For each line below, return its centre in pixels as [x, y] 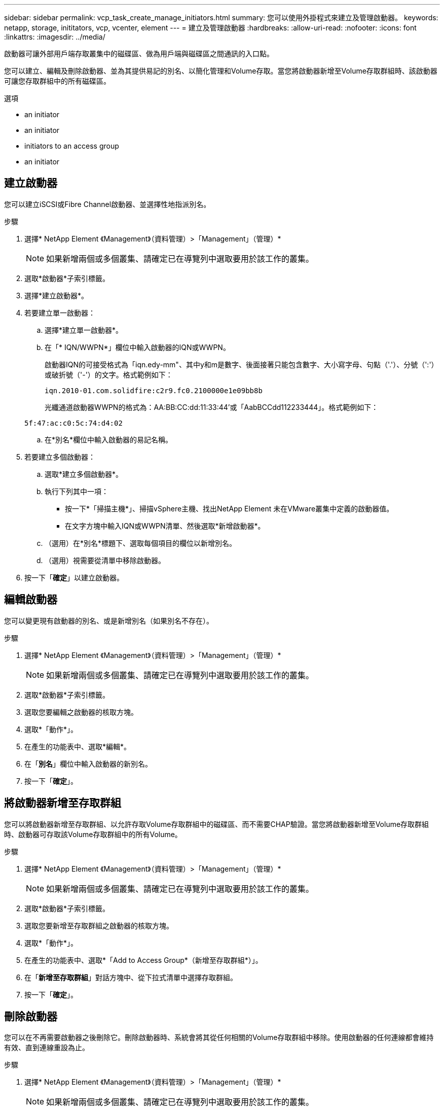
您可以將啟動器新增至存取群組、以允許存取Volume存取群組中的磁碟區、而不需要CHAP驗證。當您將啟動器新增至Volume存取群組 [217, 824]
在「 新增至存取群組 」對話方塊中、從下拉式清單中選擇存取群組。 [131, 977]
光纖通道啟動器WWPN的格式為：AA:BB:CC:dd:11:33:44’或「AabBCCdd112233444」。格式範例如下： [212, 407]
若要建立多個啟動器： [60, 457]
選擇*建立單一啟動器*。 [84, 330]
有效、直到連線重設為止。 [47, 1048]
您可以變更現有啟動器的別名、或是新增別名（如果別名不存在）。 [109, 620]
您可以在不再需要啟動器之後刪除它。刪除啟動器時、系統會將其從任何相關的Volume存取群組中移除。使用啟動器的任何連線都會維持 [219, 1037]
